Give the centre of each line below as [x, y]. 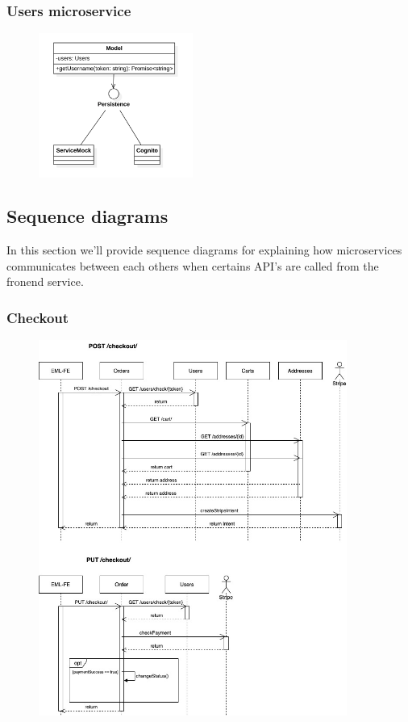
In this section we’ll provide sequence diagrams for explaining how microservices [204, 250]
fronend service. [45, 281]
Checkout [38, 317]
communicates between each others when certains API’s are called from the [193, 265]
